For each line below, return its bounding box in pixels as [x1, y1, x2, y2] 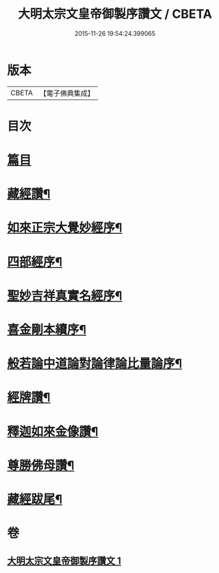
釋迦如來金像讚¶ [7, 424, 99, 439]
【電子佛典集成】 [39, 88, 94, 98]
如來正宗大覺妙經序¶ [7, 220, 123, 236]
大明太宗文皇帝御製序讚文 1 [7, 554, 122, 566]
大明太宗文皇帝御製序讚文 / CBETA [18, 6, 212, 22]
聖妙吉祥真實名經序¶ [7, 288, 123, 304]
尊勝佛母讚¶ [7, 457, 75, 473]
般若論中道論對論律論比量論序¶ [7, 356, 183, 371]
